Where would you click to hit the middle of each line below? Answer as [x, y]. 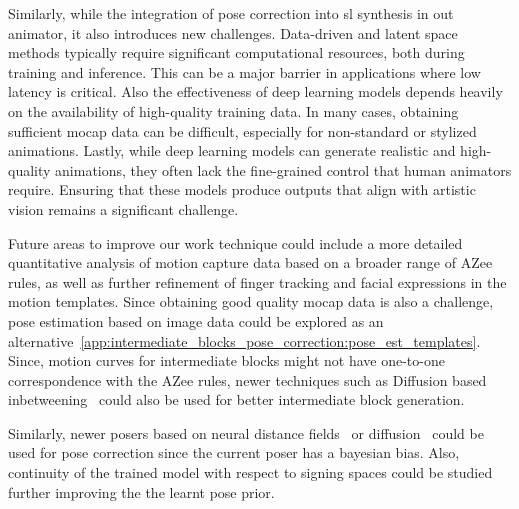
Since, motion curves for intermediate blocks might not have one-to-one [226, 360]
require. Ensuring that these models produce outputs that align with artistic [242, 189]
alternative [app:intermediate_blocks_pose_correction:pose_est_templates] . [244, 340]
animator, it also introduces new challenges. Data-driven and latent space [233, 32]
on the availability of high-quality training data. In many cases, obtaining [233, 110]
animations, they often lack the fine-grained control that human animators [283, 169]
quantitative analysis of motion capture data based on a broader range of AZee [250, 262]
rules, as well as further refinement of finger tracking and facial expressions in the [257, 281]
